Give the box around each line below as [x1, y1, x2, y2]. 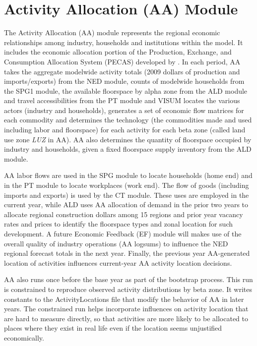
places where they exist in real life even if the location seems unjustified [4, 323, 222, 333]
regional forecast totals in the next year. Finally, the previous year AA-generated [4, 248, 250, 258]
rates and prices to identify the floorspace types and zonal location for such [4, 219, 233, 229]
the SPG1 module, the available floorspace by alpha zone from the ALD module [4, 85, 248, 96]
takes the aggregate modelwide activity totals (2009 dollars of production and [4, 66, 240, 76]
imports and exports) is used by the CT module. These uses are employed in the [4, 189, 249, 200]
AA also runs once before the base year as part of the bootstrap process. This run [4, 274, 253, 285]
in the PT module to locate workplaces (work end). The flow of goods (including [4, 180, 249, 190]
